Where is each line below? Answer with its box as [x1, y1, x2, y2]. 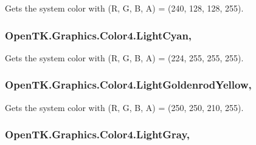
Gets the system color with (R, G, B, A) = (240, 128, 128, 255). [5, 2, 244, 14]
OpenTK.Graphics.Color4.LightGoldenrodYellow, [5, 77, 252, 92]
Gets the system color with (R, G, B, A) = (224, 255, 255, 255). [5, 51, 244, 64]
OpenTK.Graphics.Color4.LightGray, [5, 127, 190, 142]
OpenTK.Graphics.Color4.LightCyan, [5, 27, 192, 42]
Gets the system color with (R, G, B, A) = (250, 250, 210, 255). [5, 101, 244, 113]
